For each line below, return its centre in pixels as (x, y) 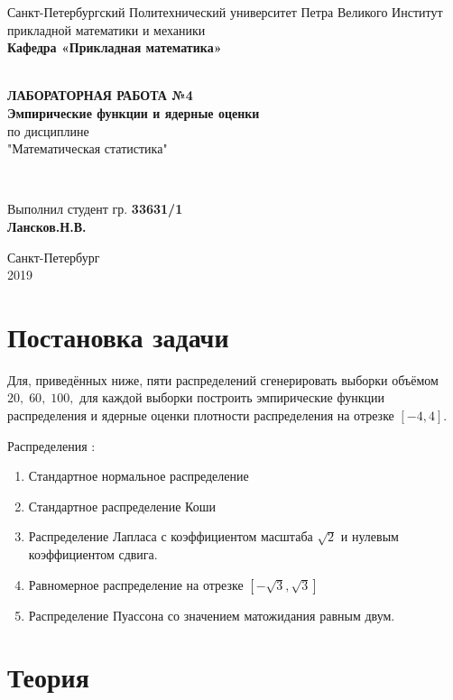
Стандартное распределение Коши (122, 506)
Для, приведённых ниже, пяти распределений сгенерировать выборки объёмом (223, 379)
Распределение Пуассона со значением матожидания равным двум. (212, 615)
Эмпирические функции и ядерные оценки (134, 112)
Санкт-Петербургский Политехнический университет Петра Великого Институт (225, 12)
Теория (48, 677)
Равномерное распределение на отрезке (136, 584)
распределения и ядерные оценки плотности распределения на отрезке (201, 415)
